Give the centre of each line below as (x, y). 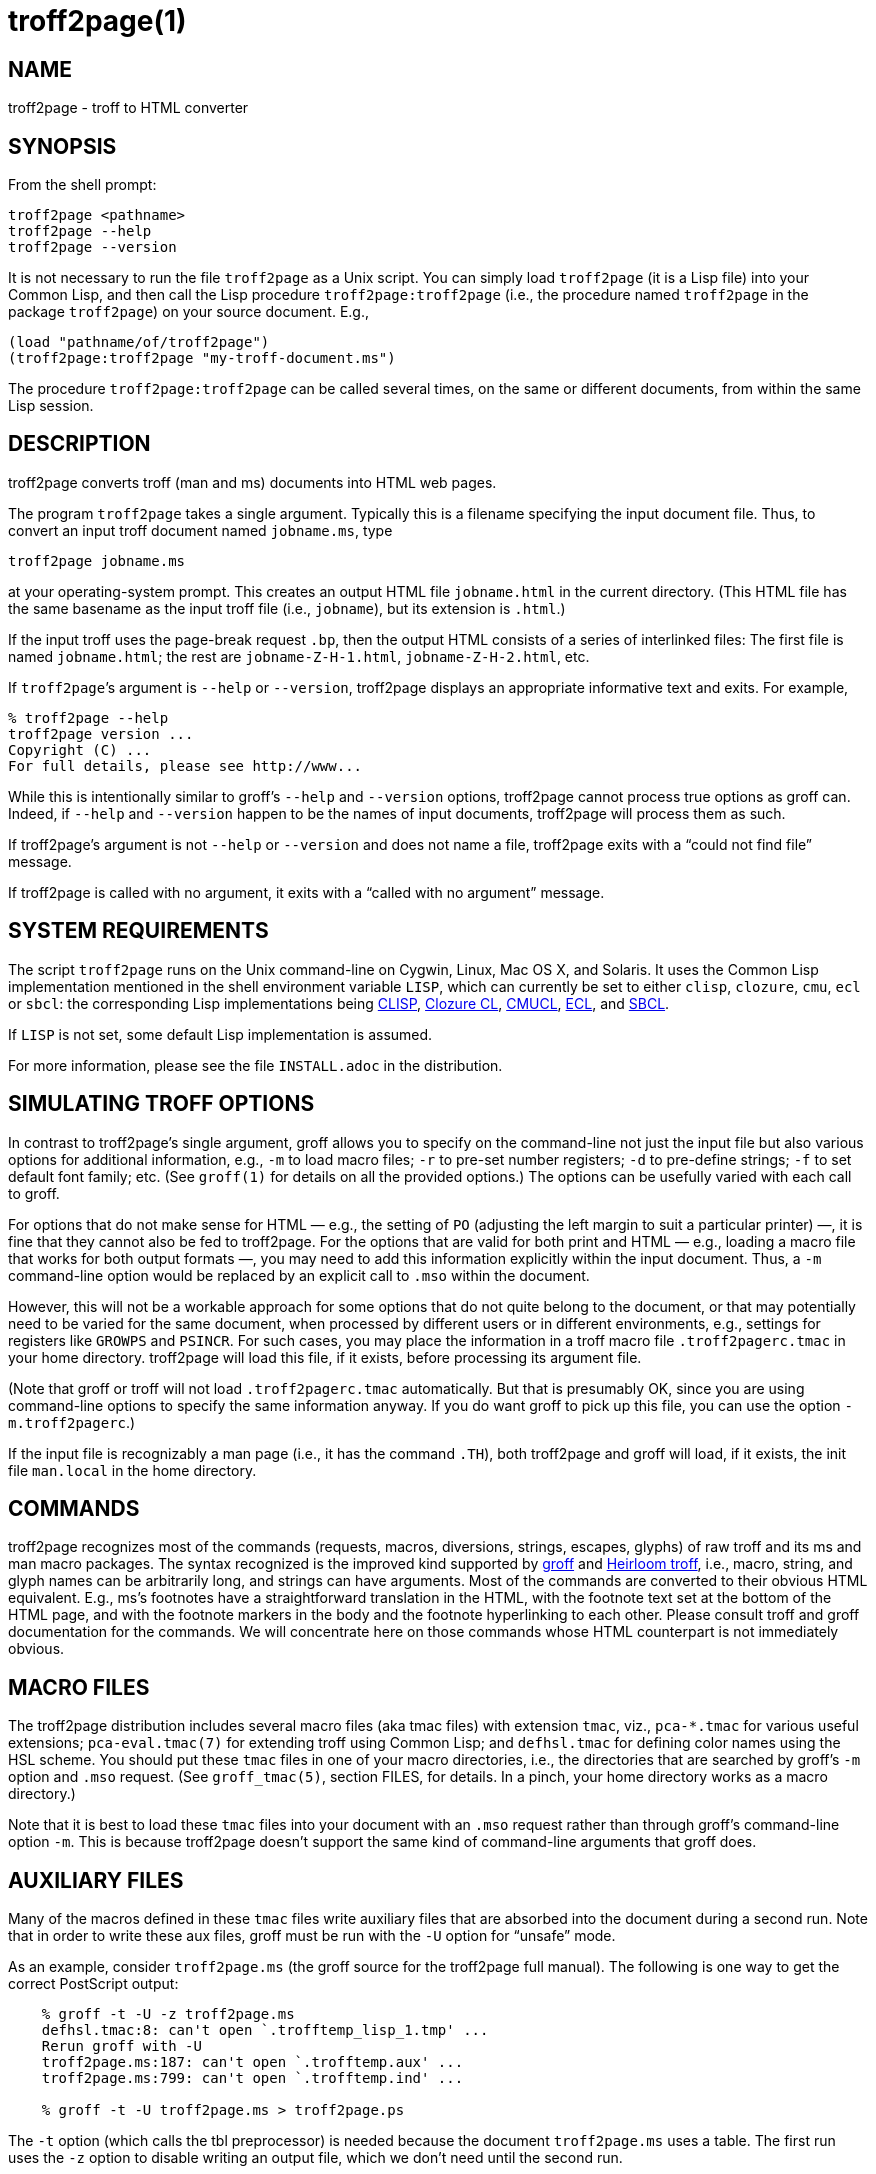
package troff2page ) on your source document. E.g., (189, 312)
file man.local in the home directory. (132, 1470)
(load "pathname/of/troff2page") (139, 342)
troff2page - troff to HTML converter (128, 108)
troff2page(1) (97, 21)
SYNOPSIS (62, 146)
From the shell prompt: (82, 185)
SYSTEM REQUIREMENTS (138, 931)
